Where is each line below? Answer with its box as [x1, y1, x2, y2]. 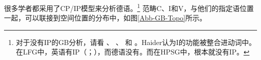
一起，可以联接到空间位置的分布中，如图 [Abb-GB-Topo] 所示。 [4, 12, 207, 23]
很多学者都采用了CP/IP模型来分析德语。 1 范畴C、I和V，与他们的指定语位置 [4, 1, 254, 13]
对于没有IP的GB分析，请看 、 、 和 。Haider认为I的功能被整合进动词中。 [16, 36, 256, 47]
